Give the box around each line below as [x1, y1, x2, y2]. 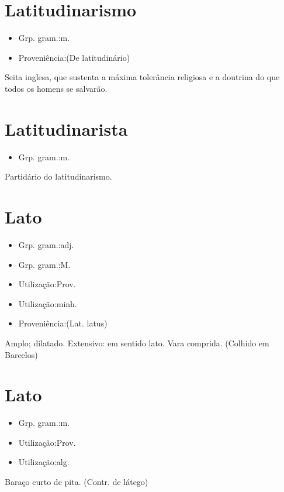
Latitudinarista [5, 116, 128, 140]
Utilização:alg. [18, 456, 70, 468]
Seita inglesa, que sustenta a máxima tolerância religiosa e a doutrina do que [5, 71, 280, 83]
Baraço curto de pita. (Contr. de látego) [5, 476, 148, 487]
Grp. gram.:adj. [18, 238, 74, 250]
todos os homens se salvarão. [5, 82, 108, 94]
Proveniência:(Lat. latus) [18, 317, 108, 329]
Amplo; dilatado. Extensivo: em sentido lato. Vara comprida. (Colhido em [5, 336, 269, 349]
